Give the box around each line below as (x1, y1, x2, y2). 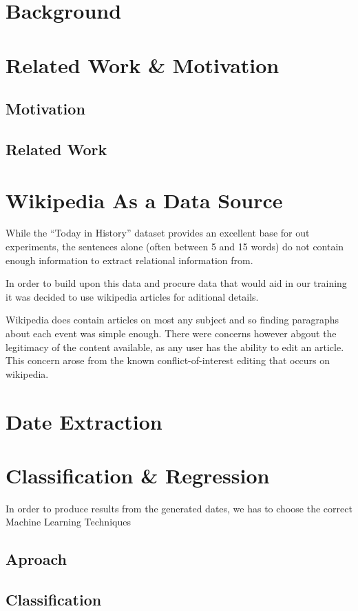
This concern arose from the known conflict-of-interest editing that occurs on (6, 353, 330, 368)
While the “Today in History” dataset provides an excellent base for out (6, 226, 310, 240)
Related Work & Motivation (6, 50, 280, 79)
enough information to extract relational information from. (6, 252, 253, 267)
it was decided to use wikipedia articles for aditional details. (6, 289, 259, 303)
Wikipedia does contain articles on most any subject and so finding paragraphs (6, 312, 339, 327)
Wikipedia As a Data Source (6, 186, 283, 214)
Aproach (6, 548, 67, 570)
